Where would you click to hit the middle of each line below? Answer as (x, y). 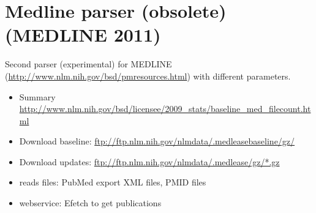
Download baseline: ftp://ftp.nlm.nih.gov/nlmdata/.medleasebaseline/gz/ (157, 141)
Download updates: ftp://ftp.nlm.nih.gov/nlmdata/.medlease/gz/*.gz (149, 161)
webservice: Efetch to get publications (90, 203)
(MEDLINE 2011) (83, 35)
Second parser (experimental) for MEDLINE (88, 64)
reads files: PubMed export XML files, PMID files (113, 182)
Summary (37, 96)
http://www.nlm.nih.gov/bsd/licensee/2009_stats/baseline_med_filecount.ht (165, 109)
